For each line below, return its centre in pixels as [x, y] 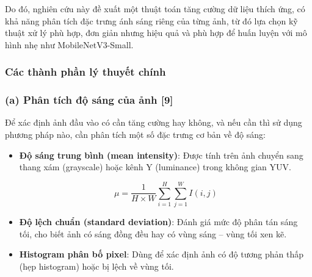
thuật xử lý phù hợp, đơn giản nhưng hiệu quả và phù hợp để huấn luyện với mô [156, 33]
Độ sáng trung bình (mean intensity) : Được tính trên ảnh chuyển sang [161, 155]
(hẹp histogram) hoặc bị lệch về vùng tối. [96, 266]
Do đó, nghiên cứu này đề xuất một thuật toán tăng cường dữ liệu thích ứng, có [155, 9]
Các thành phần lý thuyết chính [85, 72]
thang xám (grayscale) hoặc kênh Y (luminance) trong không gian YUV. [155, 167]
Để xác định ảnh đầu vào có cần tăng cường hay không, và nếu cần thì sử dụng [154, 122]
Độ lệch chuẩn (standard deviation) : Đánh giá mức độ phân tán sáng [158, 221]
